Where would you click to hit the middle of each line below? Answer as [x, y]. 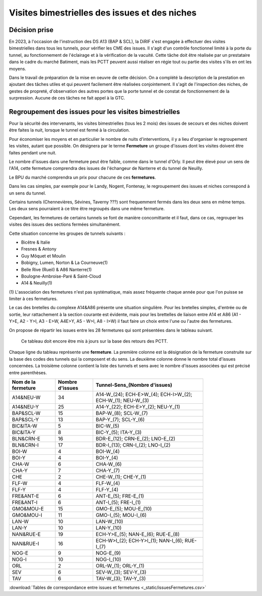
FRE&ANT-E [25, 496]
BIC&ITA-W [25, 426]
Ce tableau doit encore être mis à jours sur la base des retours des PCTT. [95, 341]
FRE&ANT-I [25, 502]
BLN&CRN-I [25, 445]
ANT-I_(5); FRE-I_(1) [118, 502]
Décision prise [31, 30]
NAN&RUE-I [25, 544]
